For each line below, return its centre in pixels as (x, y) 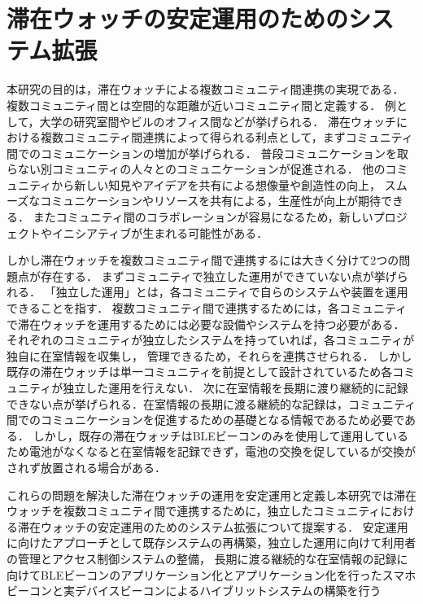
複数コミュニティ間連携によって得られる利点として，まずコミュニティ (227, 137)
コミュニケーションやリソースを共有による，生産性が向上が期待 (210, 201)
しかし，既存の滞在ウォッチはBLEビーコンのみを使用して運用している (221, 435)
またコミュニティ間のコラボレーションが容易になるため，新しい (203, 217)
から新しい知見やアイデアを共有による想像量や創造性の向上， (216, 184)
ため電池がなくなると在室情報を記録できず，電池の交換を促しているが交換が (211, 451)
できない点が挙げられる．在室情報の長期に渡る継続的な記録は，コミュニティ (211, 403)
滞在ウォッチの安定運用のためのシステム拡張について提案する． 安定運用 (213, 526)
